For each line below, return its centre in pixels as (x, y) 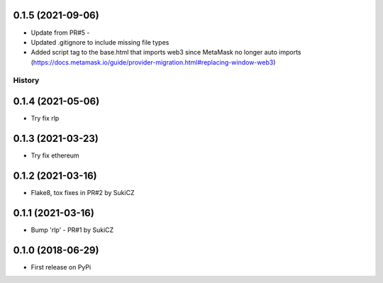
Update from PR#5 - (60, 33)
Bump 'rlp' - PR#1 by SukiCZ (72, 230)
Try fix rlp (45, 118)
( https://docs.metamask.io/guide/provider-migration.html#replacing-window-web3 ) (153, 62)
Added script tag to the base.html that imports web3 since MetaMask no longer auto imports (166, 52)
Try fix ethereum (55, 155)
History (26, 80)
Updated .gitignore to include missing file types (100, 42)
